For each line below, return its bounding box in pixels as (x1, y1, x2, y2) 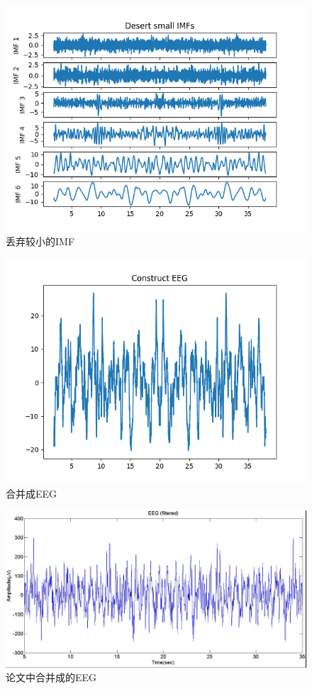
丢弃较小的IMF (6, 233, 75, 248)
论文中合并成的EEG (6, 670, 97, 685)
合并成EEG (6, 486, 57, 500)
